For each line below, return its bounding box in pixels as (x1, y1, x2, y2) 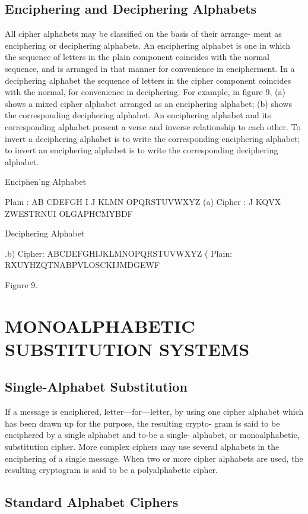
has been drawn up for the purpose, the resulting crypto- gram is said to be (5, 417, 280, 429)
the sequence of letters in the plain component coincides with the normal (5, 51, 269, 63)
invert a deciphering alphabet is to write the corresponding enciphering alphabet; (5, 132, 300, 144)
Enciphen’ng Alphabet (5, 175, 87, 188)
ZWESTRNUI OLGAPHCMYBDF (5, 207, 133, 219)
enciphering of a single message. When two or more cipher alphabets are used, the (5, 452, 303, 464)
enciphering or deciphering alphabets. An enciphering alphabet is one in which (5, 39, 291, 51)
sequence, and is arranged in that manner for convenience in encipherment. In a (5, 62, 295, 74)
